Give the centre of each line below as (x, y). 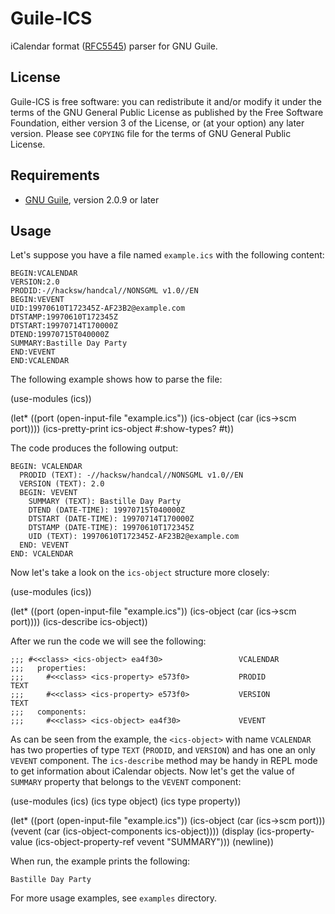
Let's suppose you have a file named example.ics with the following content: (167, 255)
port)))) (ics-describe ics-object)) (79, 622)
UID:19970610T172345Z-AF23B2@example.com (98, 308)
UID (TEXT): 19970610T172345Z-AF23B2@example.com (134, 537)
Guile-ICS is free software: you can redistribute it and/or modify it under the (166, 101)
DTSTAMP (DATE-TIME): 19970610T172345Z (111, 528)
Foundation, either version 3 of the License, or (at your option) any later (157, 123)
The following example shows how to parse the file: (116, 379)
